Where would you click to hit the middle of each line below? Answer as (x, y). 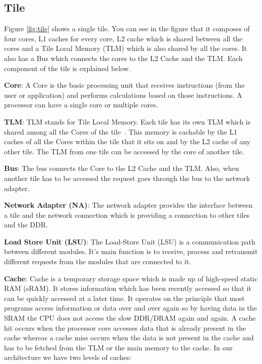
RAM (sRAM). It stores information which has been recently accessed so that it (128, 288)
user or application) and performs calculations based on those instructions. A (123, 95)
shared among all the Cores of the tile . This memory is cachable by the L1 (121, 131)
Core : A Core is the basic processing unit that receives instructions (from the (124, 85)
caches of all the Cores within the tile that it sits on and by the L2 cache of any (127, 141)
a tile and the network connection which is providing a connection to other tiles (127, 215)
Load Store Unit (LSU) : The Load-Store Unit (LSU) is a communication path (130, 241)
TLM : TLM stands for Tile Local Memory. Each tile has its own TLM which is (127, 121)
